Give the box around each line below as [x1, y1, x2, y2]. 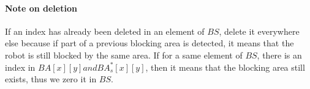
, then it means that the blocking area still [145, 60, 305, 73]
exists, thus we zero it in [5, 73, 97, 85]
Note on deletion [5, 1, 77, 14]
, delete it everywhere [219, 24, 300, 37]
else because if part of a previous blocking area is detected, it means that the [5, 37, 294, 49]
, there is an [257, 48, 302, 61]
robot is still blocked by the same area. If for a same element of [5, 48, 243, 61]
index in [5, 60, 36, 73]
